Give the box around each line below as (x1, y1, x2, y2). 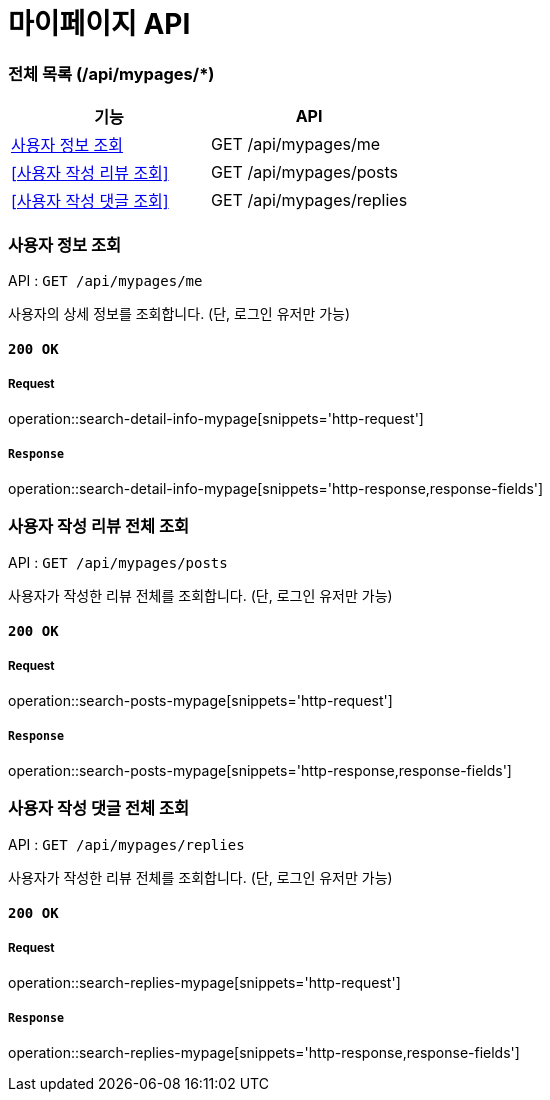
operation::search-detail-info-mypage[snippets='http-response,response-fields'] (8, 480, 544, 498)
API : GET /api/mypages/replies (8, 835, 245, 853)
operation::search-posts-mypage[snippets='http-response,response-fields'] (8, 761, 512, 779)
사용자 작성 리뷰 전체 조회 (8, 516, 190, 537)
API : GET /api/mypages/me (8, 271, 203, 289)
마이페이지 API (8, 7, 191, 41)
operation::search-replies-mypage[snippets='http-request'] (8, 974, 401, 992)
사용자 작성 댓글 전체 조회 (8, 798, 190, 819)
